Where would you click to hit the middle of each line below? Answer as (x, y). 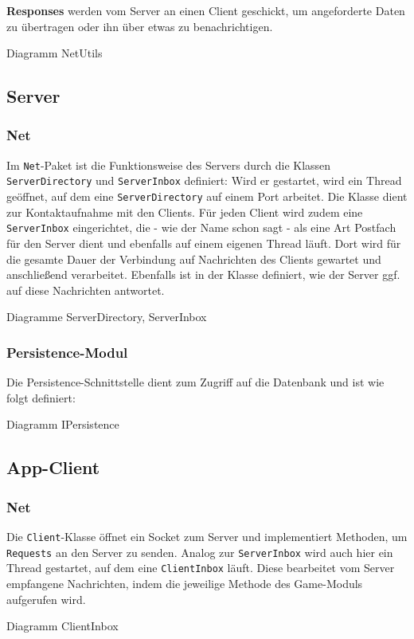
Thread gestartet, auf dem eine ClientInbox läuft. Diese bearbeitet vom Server (201, 568)
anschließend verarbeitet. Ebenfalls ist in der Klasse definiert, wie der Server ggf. (203, 274)
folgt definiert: (41, 397)
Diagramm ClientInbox (62, 626)
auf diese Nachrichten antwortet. (86, 290)
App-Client (53, 467)
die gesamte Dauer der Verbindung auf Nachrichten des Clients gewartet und (194, 259)
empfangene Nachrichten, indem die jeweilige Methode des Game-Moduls (185, 583)
